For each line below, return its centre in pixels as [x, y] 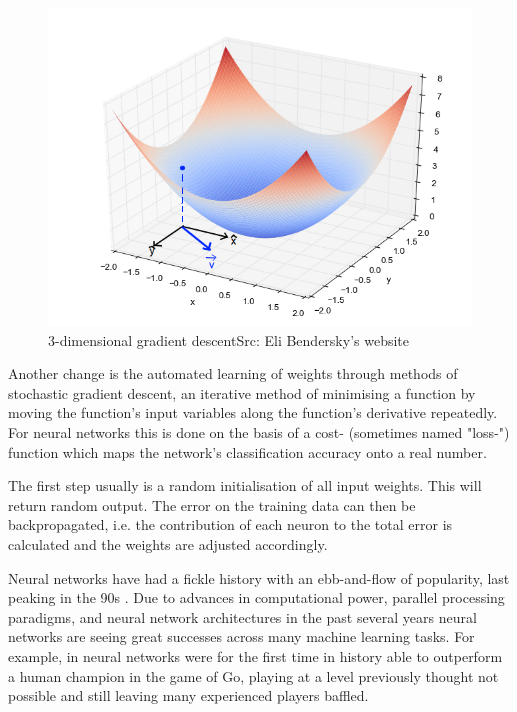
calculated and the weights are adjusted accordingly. [168, 543]
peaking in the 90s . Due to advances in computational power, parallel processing [256, 597]
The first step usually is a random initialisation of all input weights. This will [245, 485]
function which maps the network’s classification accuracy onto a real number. [247, 451]
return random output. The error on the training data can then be [212, 504]
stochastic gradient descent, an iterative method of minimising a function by [242, 392]
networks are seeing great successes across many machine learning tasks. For [241, 636]
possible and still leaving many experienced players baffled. [188, 695]
